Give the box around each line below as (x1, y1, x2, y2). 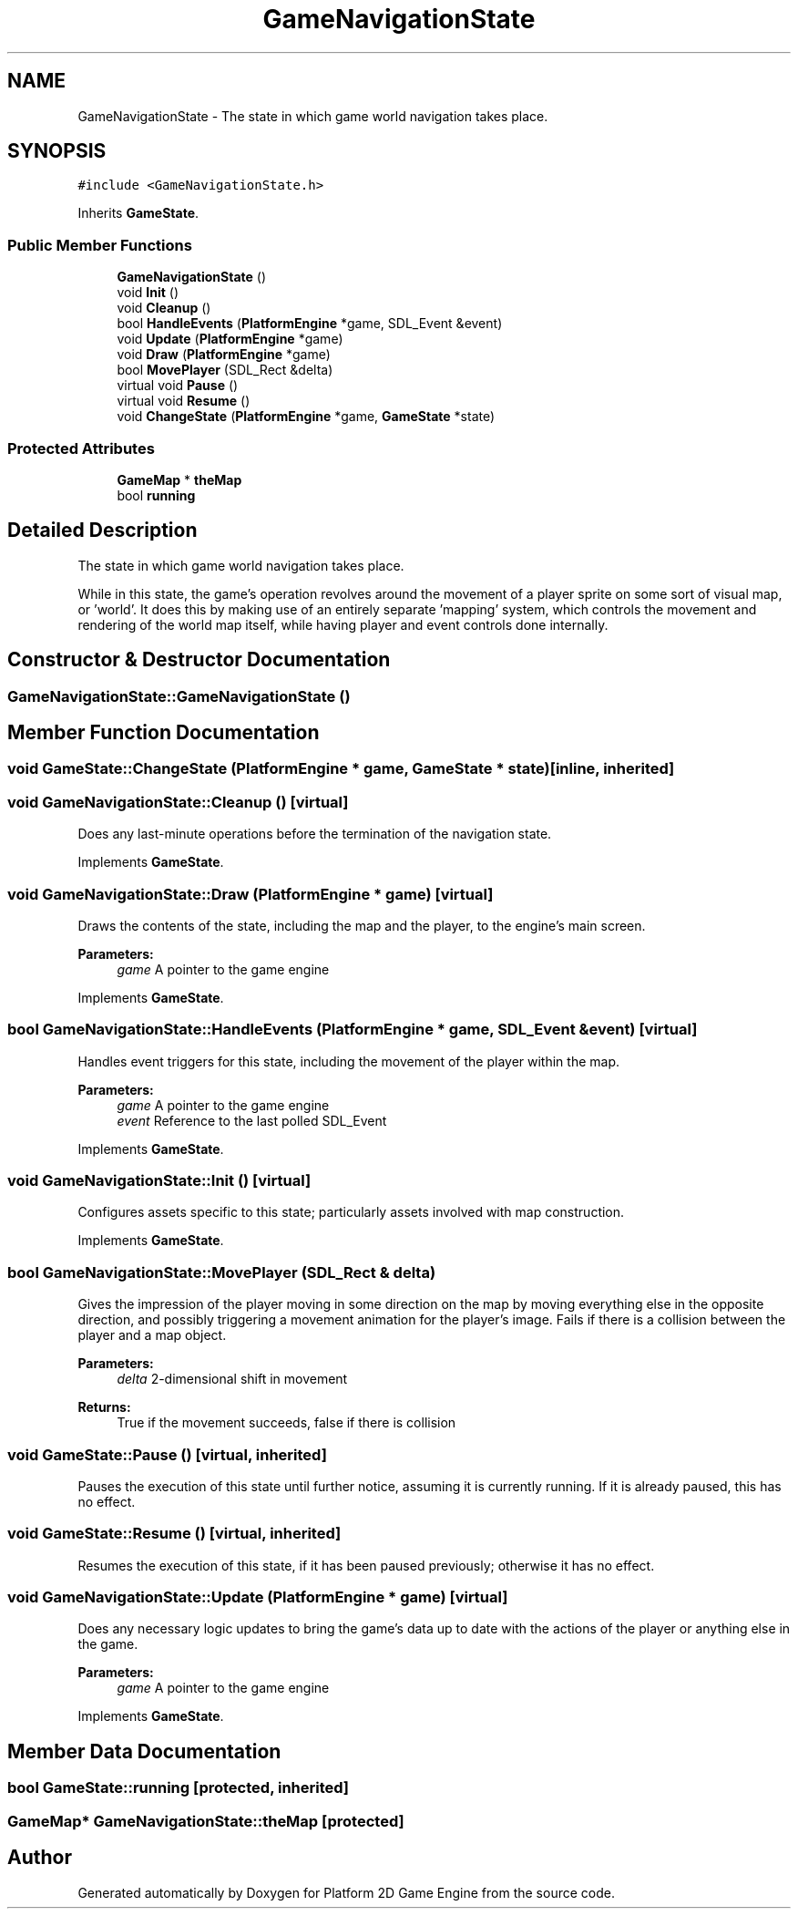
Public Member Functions (7, 235, 192, 254)
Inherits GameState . (77, 205, 199, 221)
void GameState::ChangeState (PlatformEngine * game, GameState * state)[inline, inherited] (7, 759, 675, 778)
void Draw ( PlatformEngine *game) (117, 346, 331, 363)
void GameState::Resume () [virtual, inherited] (7, 1524, 342, 1543)
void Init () (117, 284, 179, 301)
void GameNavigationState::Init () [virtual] (7, 1171, 312, 1190)
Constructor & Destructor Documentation (7, 648, 391, 672)
